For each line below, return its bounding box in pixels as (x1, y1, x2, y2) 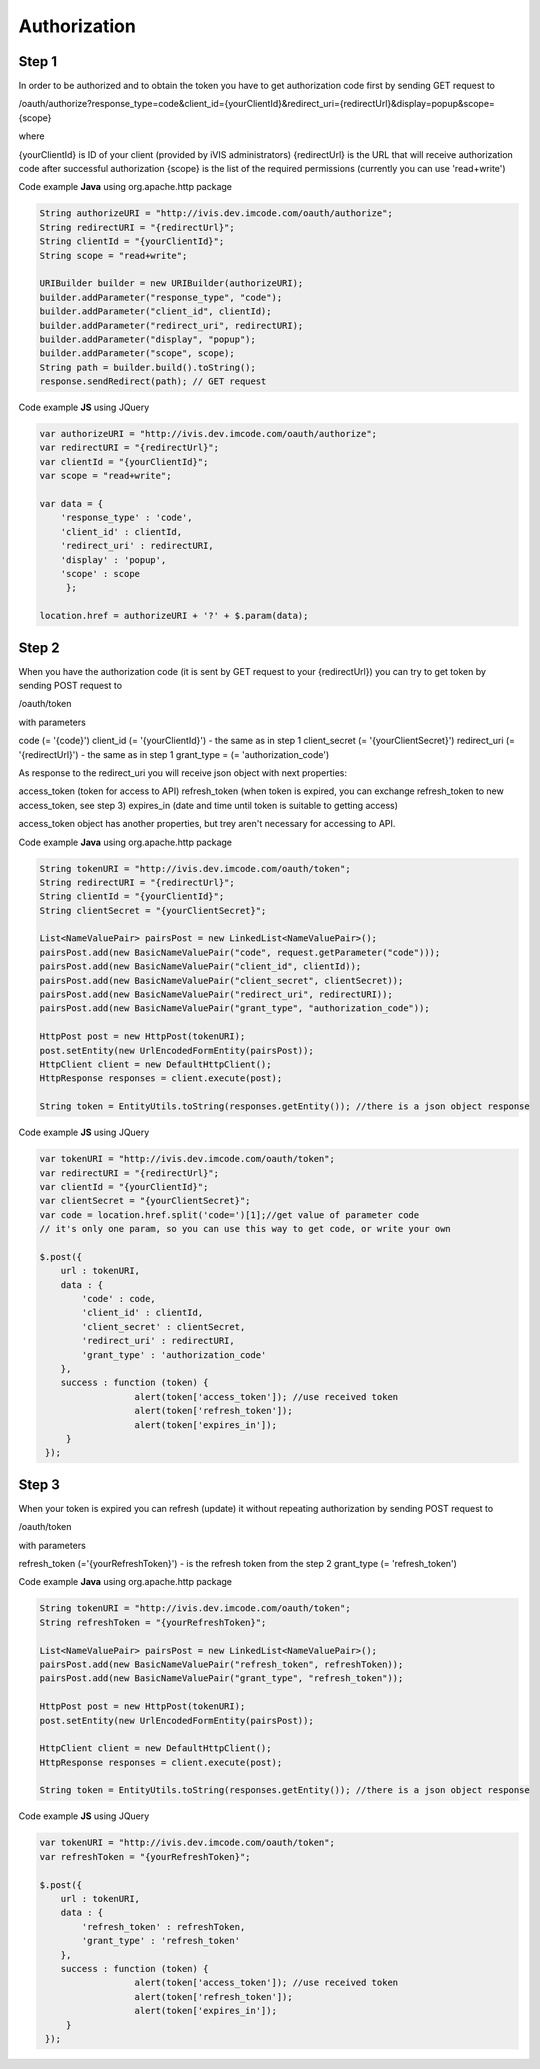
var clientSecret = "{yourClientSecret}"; (39, 1195, 251, 1207)
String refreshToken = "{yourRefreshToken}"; (39, 1616, 267, 1628)
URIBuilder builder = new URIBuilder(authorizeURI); (39, 278, 304, 289)
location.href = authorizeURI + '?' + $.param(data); (39, 610, 309, 622)
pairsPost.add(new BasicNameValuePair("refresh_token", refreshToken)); (39, 1658, 404, 1670)
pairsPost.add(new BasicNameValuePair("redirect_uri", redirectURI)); (39, 989, 394, 1000)
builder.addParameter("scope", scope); (39, 348, 235, 359)
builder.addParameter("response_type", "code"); (39, 291, 283, 303)
